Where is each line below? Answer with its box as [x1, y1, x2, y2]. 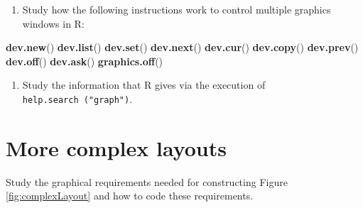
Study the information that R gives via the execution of [22, 77, 266, 92]
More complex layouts [6, 133, 227, 162]
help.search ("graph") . [22, 91, 133, 106]
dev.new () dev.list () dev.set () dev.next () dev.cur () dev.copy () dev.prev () [6, 40, 359, 55]
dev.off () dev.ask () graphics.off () [6, 53, 163, 68]
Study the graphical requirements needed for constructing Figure [6, 174, 288, 189]
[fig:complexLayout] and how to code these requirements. [6, 188, 254, 203]
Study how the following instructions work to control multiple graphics [22, 2, 331, 16]
